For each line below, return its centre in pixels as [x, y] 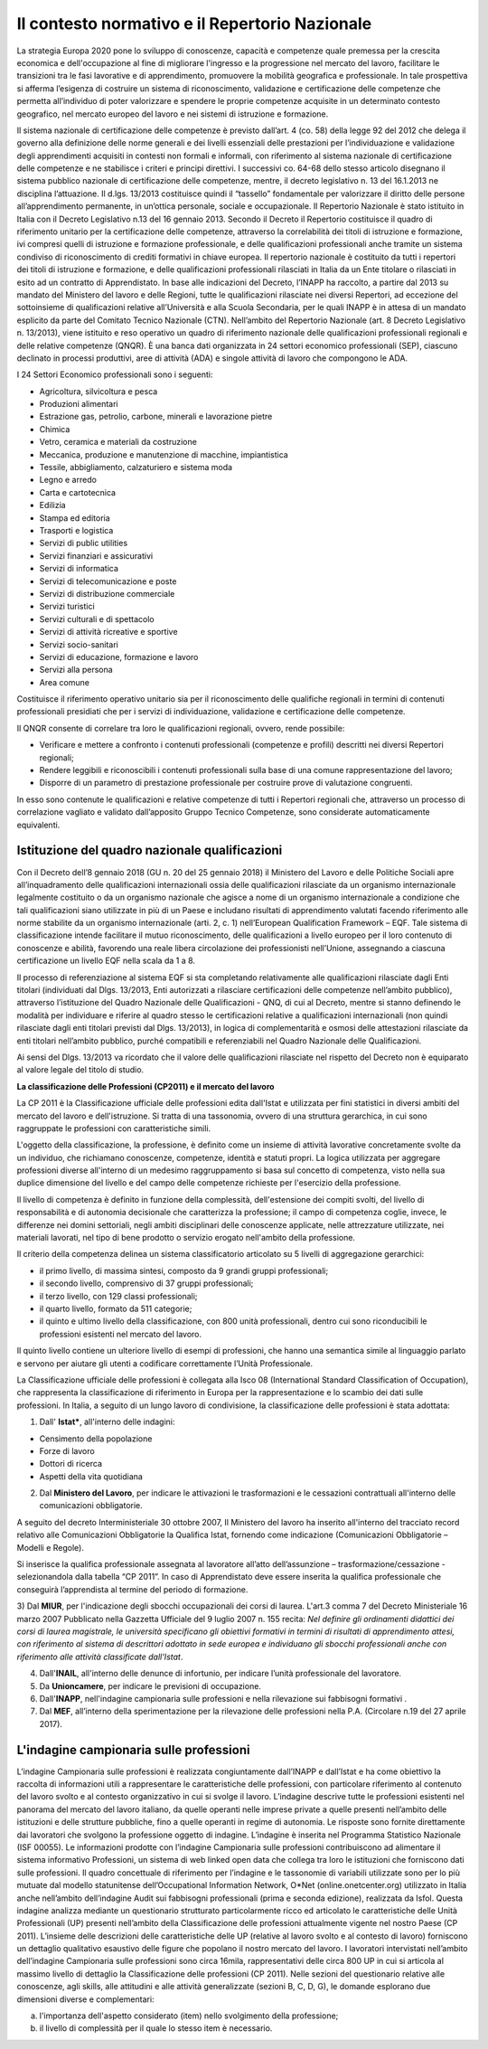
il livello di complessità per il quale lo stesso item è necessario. [156, 2028]
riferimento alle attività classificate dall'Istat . [100, 1657]
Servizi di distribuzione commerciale [107, 593]
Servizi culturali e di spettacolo [97, 618]
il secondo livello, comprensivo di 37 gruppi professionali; [146, 1283]
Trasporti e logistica [76, 530]
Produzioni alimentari [79, 404]
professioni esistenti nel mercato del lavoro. [121, 1334]
